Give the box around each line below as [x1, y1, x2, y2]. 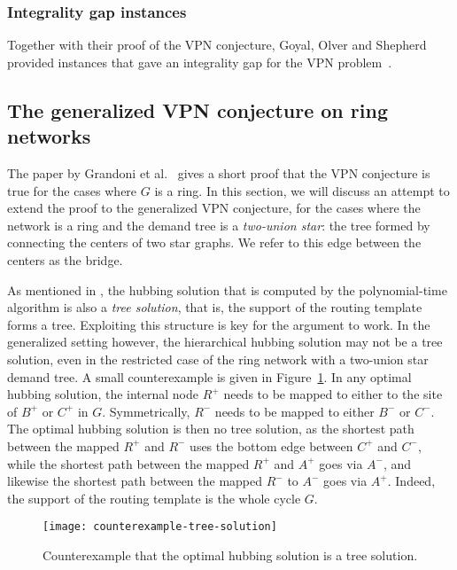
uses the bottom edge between [190, 436, 353, 455]
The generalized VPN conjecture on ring [7, 96, 388, 123]
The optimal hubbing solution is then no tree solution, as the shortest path [7, 419, 414, 438]
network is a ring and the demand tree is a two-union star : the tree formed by [7, 215, 430, 234]
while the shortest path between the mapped [7, 454, 250, 472]
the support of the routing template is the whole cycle [7, 488, 301, 507]
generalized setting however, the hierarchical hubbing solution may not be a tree [7, 332, 443, 351]
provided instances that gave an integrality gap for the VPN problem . [7, 52, 392, 71]
